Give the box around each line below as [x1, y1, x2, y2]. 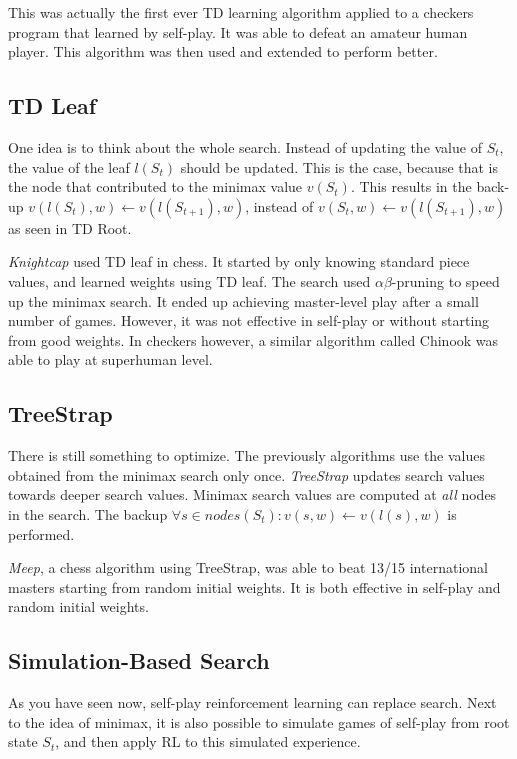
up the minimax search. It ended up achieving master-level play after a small [8, 290, 479, 311]
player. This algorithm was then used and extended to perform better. [8, 41, 438, 62]
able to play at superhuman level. [8, 349, 213, 370]
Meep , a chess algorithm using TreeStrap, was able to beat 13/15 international [8, 557, 488, 578]
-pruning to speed [391, 270, 500, 291]
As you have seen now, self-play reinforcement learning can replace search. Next [8, 692, 497, 713]
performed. [8, 523, 75, 544]
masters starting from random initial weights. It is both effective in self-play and [8, 576, 501, 597]
